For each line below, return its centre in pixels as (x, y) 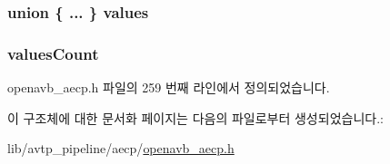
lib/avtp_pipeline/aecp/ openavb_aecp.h (121, 148)
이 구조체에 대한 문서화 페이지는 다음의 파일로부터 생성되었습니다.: (195, 117)
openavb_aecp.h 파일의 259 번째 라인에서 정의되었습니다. (169, 87)
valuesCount (53, 53)
